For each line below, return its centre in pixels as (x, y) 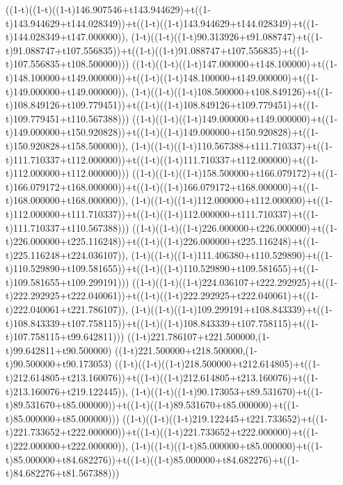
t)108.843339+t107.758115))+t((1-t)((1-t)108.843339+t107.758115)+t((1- (162, 323)
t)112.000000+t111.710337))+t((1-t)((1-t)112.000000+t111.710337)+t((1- (162, 213)
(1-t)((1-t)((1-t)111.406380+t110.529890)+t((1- (232, 254)
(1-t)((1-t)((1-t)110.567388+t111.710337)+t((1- (232, 145)
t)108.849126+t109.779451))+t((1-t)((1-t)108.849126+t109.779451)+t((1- (162, 105)
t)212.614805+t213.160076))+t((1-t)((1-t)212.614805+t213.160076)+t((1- (162, 377)
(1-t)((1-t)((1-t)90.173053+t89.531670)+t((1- (227, 391)
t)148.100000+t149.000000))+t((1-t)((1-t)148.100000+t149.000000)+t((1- (162, 77)
